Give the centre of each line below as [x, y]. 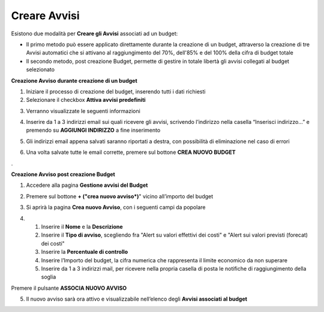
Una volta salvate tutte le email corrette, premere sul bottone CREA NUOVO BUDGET [131, 152]
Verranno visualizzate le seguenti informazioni [83, 111]
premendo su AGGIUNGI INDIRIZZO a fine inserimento [93, 130]
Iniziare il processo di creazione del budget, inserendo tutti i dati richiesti [116, 91]
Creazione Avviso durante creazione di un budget [74, 80]
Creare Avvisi [46, 16]
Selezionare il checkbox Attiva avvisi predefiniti [86, 100]
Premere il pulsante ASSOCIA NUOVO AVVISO [69, 288]
